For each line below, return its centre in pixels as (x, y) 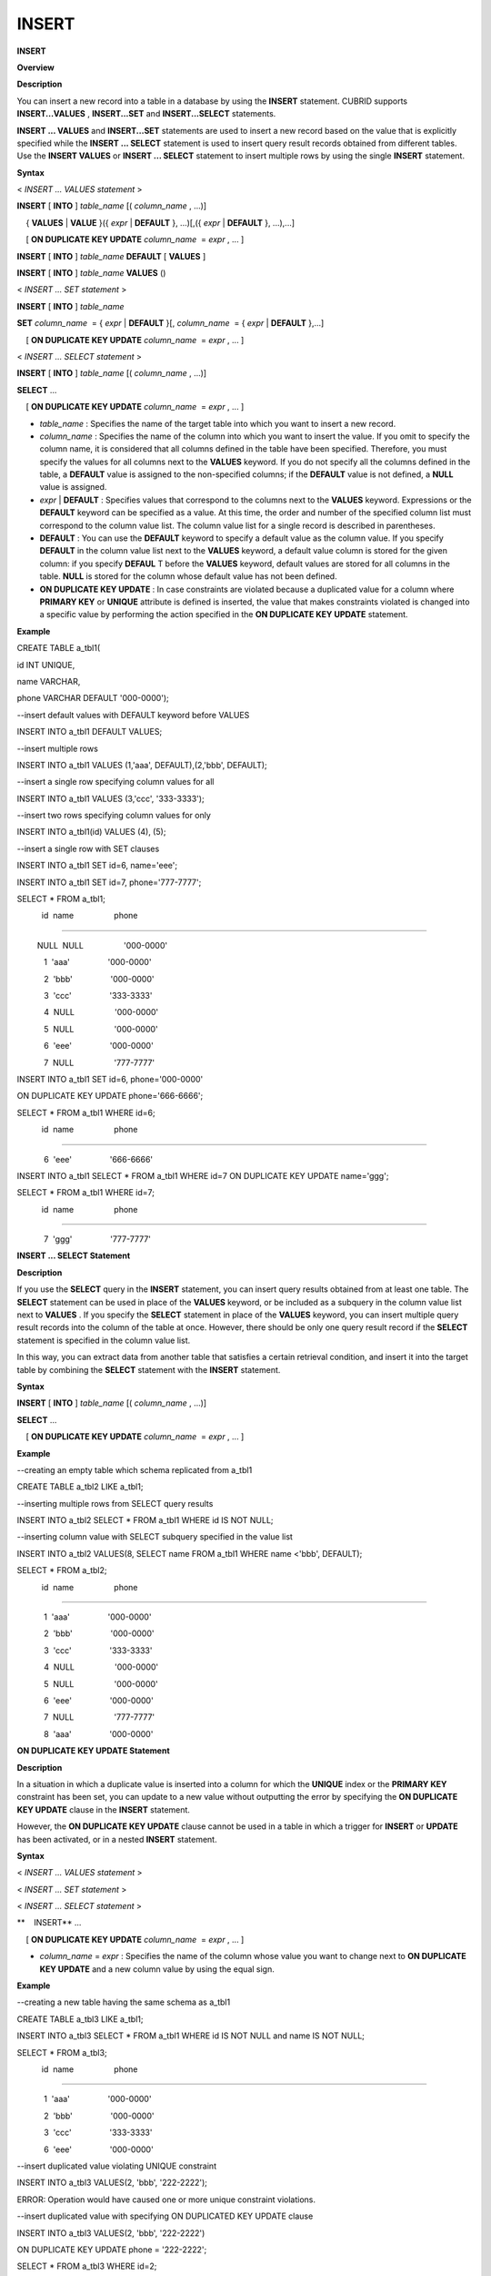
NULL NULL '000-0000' (102, 945)
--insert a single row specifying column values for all (115, 782)
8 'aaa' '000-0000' (99, 1733)
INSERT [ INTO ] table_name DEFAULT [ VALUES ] (111, 256)
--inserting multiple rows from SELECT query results (115, 1503)
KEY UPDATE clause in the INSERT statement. (104, 1809)
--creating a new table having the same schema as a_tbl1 (124, 2002)
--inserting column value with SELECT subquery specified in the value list (155, 1537)
